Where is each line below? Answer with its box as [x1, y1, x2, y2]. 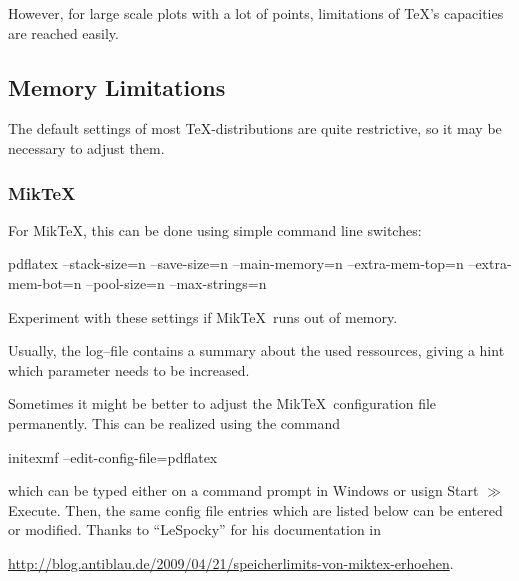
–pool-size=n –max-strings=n [86, 272, 267, 293]
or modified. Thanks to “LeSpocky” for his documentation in [8, 519, 382, 540]
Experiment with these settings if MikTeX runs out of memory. [8, 306, 398, 327]
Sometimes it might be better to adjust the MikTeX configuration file [8, 393, 437, 414]
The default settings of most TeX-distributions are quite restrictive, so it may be [8, 118, 502, 139]
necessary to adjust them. [8, 137, 165, 158]
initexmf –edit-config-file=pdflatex [8, 446, 218, 467]
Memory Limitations [8, 71, 226, 102]
